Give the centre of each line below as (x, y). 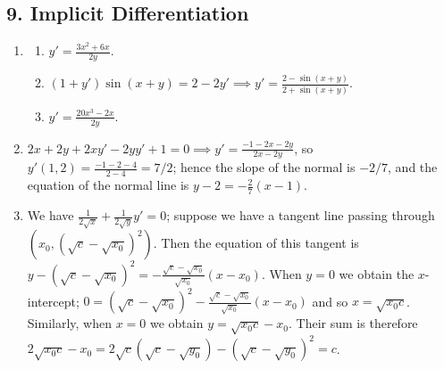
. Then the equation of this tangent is (256, 243)
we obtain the (377, 273)
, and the (413, 167)
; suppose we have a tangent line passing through (301, 215)
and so (330, 301)
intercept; (53, 301)
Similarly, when (69, 323)
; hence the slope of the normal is (264, 167)
